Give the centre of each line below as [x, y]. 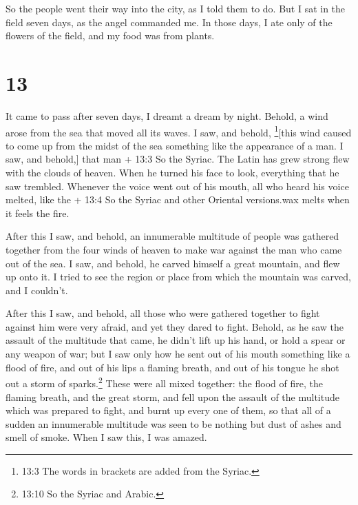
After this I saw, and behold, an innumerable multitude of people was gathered [172, 236]
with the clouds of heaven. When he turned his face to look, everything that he [172, 172]
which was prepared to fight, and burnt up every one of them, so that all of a [168, 410]
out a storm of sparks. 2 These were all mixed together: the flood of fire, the [164, 382]
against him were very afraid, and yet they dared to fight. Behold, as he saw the [175, 326]
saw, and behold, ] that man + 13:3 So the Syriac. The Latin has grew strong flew [178, 159]
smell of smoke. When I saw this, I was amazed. [106, 437]
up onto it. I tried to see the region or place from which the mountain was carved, [178, 277]
